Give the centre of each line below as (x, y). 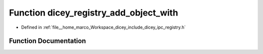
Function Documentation (47, 41)
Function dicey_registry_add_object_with (94, 13)
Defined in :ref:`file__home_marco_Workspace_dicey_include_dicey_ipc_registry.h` (103, 27)
